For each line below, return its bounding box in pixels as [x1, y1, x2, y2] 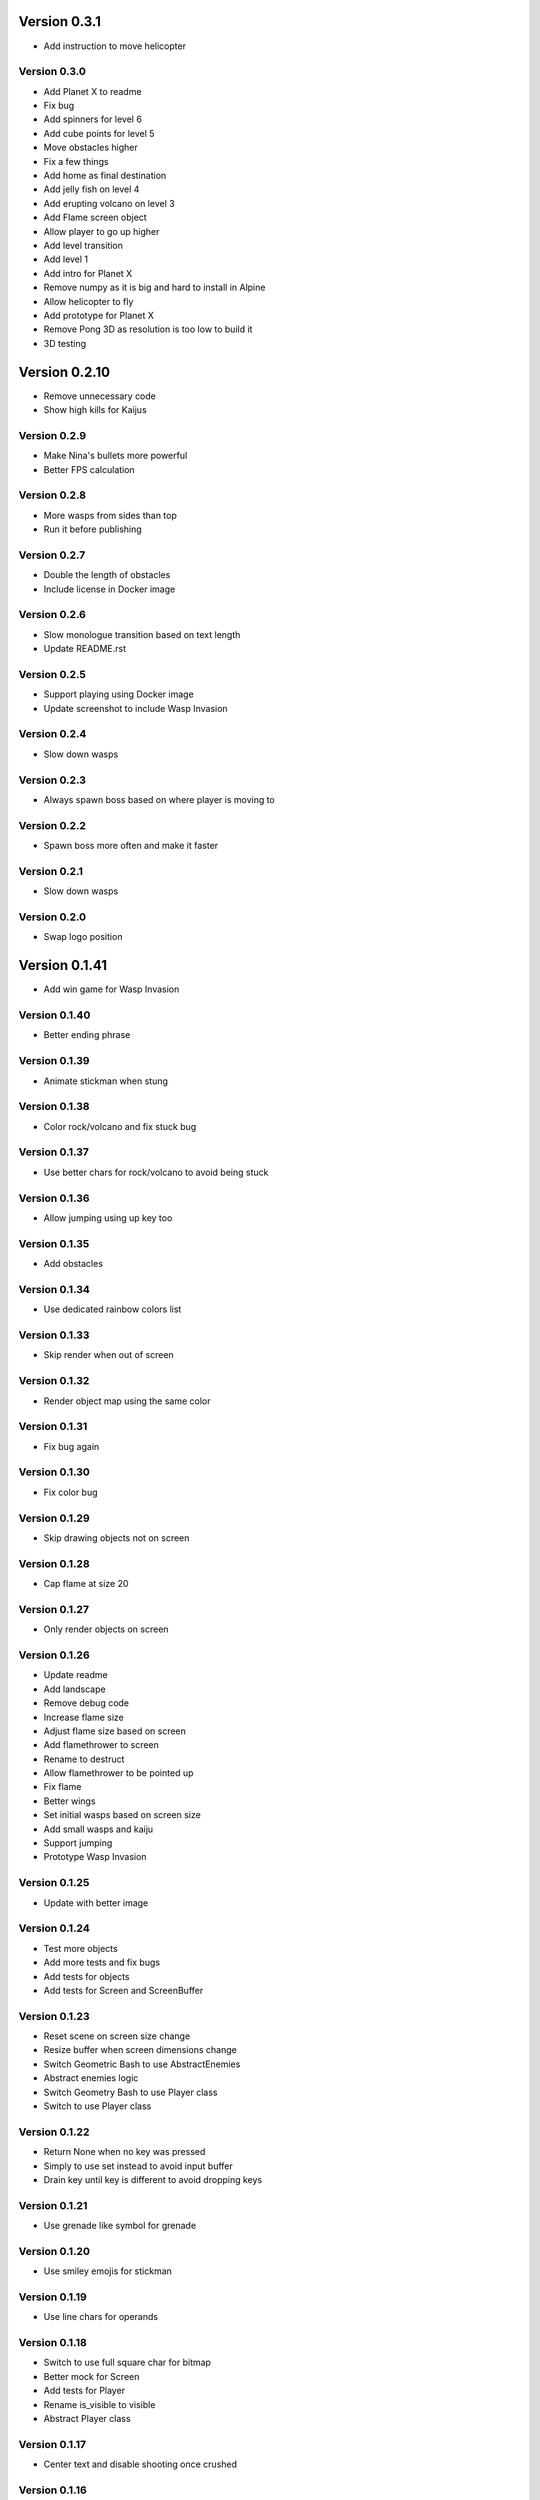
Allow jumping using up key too [43, 1211, 173, 1224]
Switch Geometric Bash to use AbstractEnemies [43, 2058, 241, 2070]
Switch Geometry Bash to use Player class [43, 2086, 218, 2098]
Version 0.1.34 [18, 1282, 90, 1296]
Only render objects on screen [43, 1623, 169, 1635]
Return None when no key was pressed [43, 2146, 206, 2158]
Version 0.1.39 [18, 1054, 90, 1068]
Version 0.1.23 [18, 2009, 90, 2023]
